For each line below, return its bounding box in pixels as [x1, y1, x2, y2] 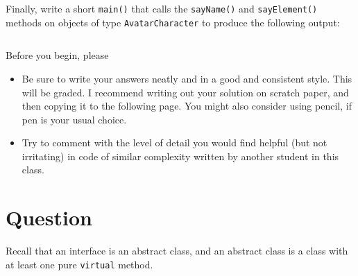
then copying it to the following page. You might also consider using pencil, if [22, 98, 352, 113]
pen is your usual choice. [22, 112, 127, 126]
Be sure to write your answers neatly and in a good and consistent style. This [22, 71, 352, 85]
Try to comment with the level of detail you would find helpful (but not [22, 135, 327, 150]
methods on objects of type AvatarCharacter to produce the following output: [6, 15, 340, 29]
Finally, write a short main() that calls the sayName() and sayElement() [6, 1, 318, 15]
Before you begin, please [6, 48, 109, 62]
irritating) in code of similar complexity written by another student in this [22, 148, 339, 163]
